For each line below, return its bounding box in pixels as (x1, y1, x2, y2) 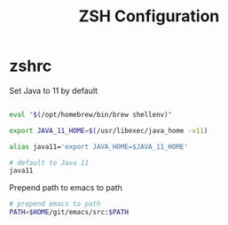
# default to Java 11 (9, 158, 90, 167)
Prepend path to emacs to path (9, 182, 122, 193)
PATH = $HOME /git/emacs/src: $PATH (9, 208, 129, 217)
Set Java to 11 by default (9, 85, 98, 96)
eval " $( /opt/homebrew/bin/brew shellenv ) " (9, 110, 173, 119)
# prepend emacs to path (9, 199, 101, 209)
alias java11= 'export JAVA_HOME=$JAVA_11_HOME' (9, 142, 189, 151)
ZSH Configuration (78, 6, 220, 27)
